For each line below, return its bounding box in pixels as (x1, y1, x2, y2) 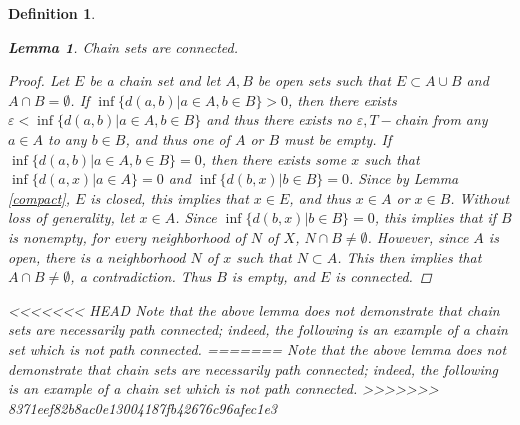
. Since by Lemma (348, 168, 459, 189)
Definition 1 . (8, 3, 96, 23)
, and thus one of (125, 128, 230, 149)
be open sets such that (257, 70, 391, 91)
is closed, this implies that (90, 187, 249, 208)
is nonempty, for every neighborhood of (8, 226, 246, 247)
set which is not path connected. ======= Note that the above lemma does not (8, 338, 507, 359)
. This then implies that (337, 246, 482, 267)
